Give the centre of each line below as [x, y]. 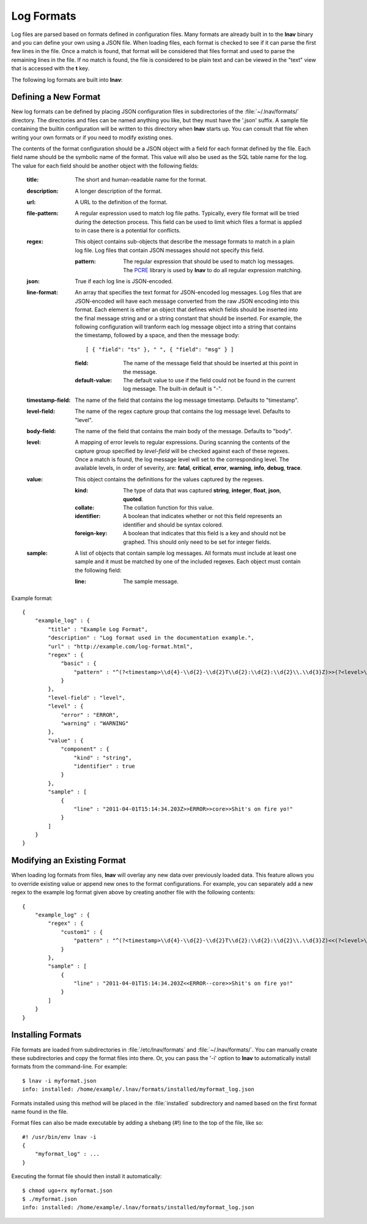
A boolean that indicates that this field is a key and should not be [205, 533]
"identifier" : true [105, 766]
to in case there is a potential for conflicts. [128, 231]
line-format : [42, 292]
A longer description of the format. [118, 191]
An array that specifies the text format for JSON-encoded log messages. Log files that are [188, 292]
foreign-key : [91, 533]
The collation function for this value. [169, 508]
